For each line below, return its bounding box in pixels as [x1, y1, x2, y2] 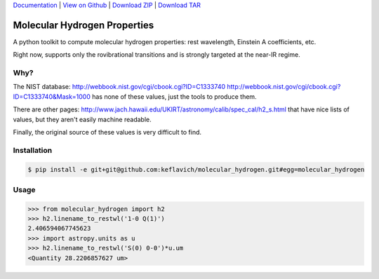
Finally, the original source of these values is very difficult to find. [13, 128, 202, 136]
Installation [13, 145, 53, 155]
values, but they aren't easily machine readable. [13, 115, 152, 123]
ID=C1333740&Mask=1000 [13, 92, 91, 101]
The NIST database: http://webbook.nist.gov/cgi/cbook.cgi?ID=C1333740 [13, 83, 226, 91]
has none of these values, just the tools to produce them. [91, 92, 257, 101]
